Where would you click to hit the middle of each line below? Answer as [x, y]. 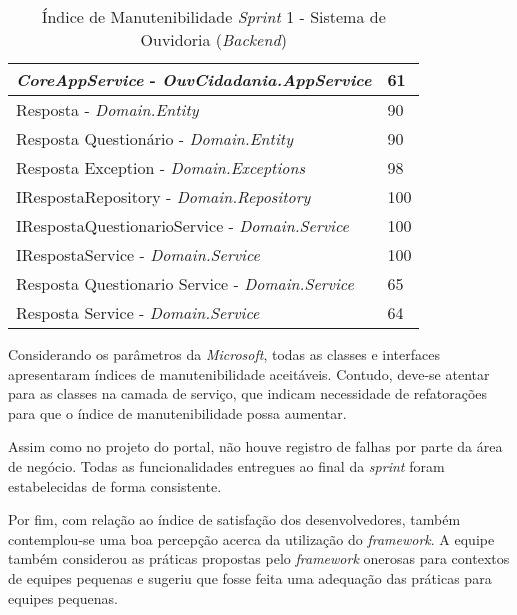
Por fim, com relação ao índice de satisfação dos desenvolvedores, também [234, 519]
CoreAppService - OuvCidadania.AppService [194, 79]
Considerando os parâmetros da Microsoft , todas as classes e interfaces [224, 354]
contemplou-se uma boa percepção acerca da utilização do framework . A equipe [251, 538]
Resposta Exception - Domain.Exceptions [161, 167]
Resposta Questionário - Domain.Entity [154, 138]
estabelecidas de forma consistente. [115, 485]
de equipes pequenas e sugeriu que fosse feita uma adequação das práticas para [250, 577]
